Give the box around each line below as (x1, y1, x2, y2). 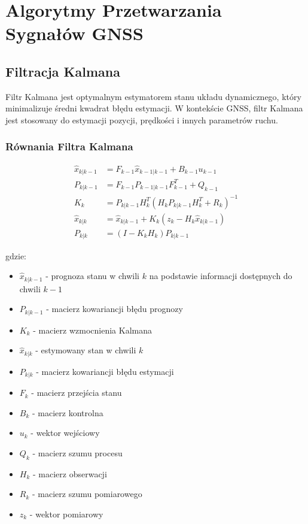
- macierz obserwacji (32, 467, 107, 480)
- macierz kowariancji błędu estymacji (36, 365, 174, 377)
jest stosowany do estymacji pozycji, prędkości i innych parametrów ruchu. (5, 113, 278, 126)
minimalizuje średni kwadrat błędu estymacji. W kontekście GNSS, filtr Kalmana (5, 102, 303, 114)
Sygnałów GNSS (5, 21, 144, 46)
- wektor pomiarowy (29, 507, 103, 520)
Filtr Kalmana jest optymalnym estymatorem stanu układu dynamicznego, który (5, 90, 301, 102)
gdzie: (5, 249, 26, 262)
